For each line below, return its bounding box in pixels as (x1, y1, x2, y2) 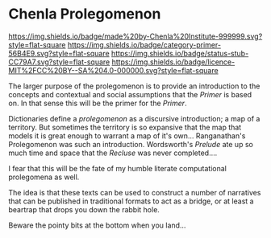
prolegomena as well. (8, 172, 80, 182)
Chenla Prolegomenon (8, 5, 161, 23)
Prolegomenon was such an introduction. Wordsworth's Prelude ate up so (8, 139, 254, 149)
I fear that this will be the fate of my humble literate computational (8, 163, 227, 173)
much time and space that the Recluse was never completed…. (8, 148, 218, 158)
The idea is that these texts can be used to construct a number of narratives (8, 187, 261, 197)
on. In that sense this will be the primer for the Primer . (8, 98, 187, 108)
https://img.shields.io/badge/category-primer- (67, 39, 222, 49)
